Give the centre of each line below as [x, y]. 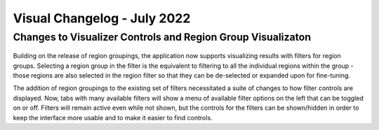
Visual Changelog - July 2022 [102, 18]
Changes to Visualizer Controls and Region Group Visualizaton [162, 37]
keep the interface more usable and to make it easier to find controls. [113, 117]
